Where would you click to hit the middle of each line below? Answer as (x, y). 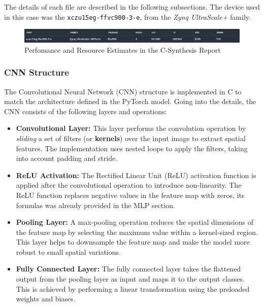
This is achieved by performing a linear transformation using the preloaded (133, 288)
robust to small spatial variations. (68, 251)
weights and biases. (46, 299)
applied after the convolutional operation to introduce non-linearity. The (129, 185)
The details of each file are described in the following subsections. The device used (132, 7)
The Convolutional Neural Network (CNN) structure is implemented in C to (123, 91)
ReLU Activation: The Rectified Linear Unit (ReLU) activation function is (136, 175)
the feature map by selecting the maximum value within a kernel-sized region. (137, 232)
